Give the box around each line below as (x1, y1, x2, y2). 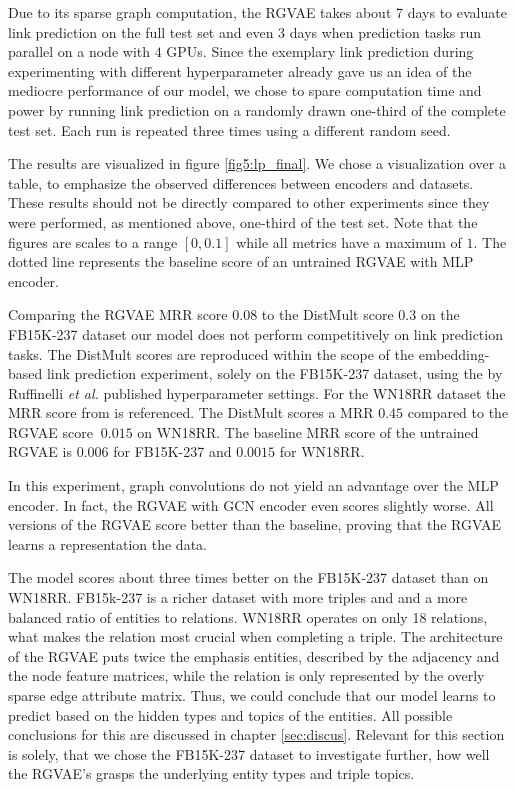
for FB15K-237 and (113, 441, 232, 462)
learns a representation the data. (8, 533, 207, 554)
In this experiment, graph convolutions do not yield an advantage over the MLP (8, 475, 499, 496)
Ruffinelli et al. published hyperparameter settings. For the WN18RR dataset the (8, 382, 506, 403)
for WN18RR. (279, 441, 365, 462)
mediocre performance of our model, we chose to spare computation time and (8, 80, 482, 101)
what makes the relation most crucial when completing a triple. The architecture (8, 626, 503, 647)
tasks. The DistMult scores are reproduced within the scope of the (8, 343, 415, 364)
